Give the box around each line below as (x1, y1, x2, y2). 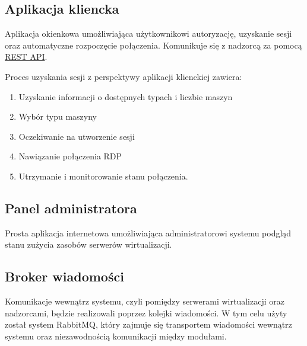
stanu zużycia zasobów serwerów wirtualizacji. (5, 238, 172, 251)
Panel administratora (5, 198, 137, 217)
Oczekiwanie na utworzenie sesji (18, 130, 135, 142)
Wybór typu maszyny (18, 110, 97, 123)
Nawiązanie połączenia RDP (18, 150, 122, 162)
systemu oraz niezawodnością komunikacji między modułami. (5, 329, 227, 342)
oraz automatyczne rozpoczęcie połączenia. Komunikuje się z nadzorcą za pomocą (5, 39, 302, 51)
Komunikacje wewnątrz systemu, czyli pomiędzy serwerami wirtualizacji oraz (5, 295, 284, 307)
